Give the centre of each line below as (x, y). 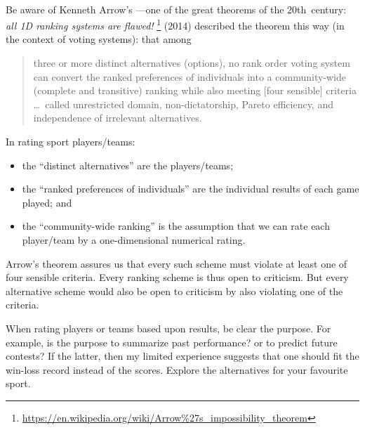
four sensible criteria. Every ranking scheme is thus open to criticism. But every (177, 277)
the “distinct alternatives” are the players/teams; (128, 165)
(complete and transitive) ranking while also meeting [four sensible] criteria (195, 90)
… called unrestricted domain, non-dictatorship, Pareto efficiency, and (183, 104)
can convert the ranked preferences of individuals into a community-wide (190, 76)
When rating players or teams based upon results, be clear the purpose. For (168, 328)
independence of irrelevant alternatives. (118, 118)
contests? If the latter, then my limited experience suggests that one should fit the (182, 356)
